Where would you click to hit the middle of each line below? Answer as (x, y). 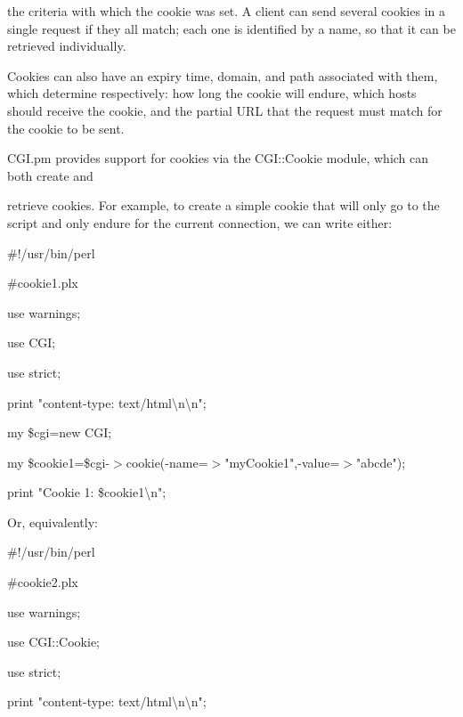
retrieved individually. (67, 46)
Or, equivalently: (53, 521)
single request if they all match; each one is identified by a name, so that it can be (231, 28)
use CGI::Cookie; (54, 642)
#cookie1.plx (43, 283)
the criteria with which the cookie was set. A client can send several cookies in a (226, 11)
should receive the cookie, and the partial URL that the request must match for (225, 110)
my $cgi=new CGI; (60, 432)
